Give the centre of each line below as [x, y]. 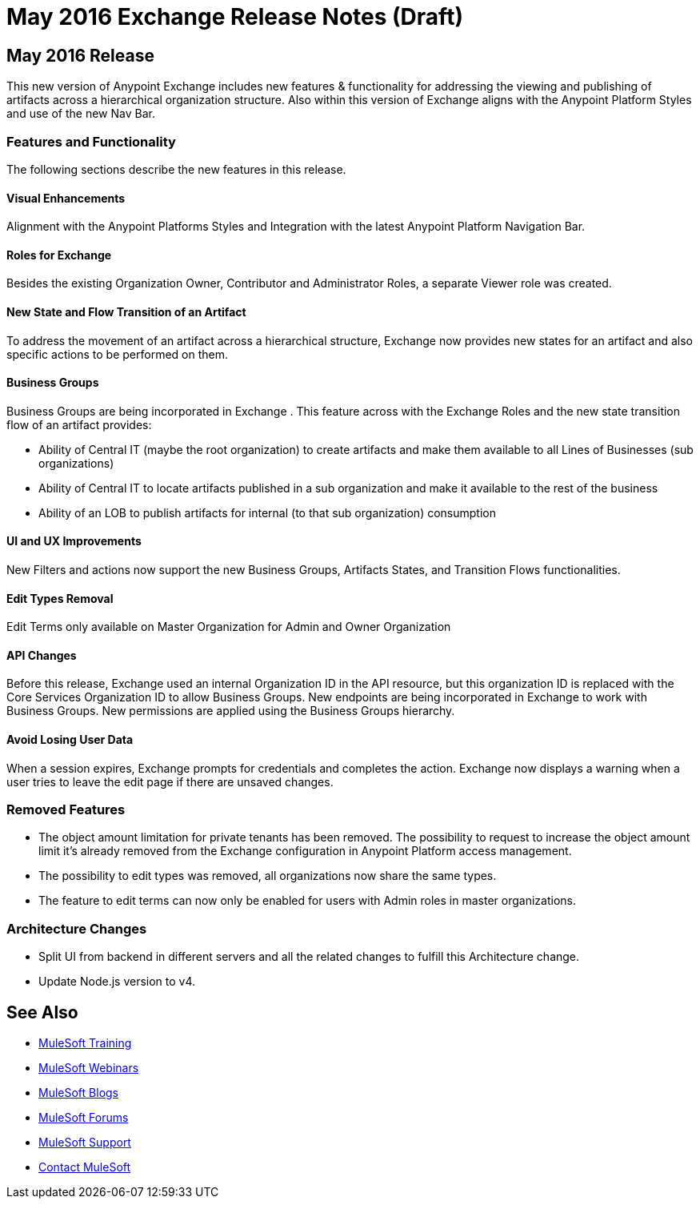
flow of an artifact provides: [79, 424]
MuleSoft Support [85, 1143]
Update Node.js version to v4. [117, 982]
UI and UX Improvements [74, 541]
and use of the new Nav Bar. [81, 114]
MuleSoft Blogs [78, 1093]
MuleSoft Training [85, 1043]
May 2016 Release [80, 55]
